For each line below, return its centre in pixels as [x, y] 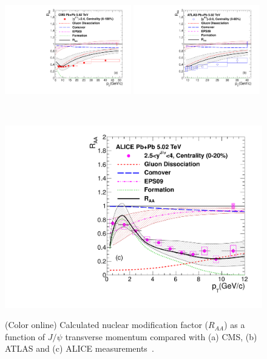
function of [25, 336]
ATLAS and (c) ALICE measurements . [79, 348]
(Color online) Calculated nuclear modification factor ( [106, 325]
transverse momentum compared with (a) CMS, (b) [161, 336]
